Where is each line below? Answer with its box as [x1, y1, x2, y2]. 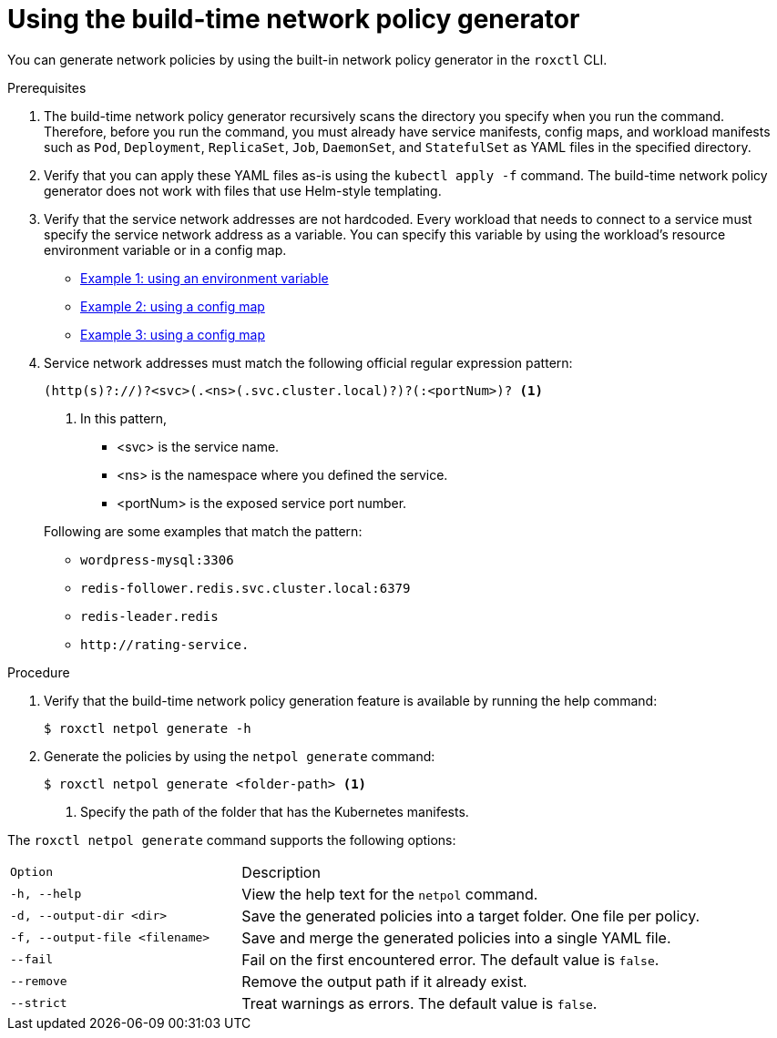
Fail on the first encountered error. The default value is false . [241, 950, 659, 969]
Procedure [7, 664, 70, 680]
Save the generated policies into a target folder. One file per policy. [241, 906, 700, 925]
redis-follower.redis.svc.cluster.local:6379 [80, 580, 411, 595]
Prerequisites [7, 79, 87, 96]
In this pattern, [80, 410, 168, 426]
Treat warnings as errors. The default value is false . [241, 993, 598, 1013]
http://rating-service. [80, 636, 250, 652]
